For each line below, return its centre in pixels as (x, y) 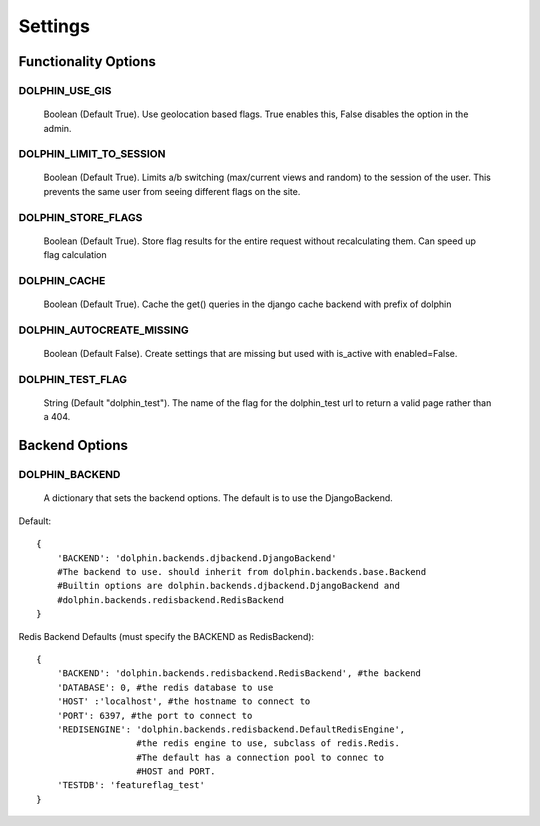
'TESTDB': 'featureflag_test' (130, 785)
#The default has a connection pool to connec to (260, 757)
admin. (57, 128)
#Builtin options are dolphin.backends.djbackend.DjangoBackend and (228, 586)
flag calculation (75, 255)
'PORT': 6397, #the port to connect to (154, 715)
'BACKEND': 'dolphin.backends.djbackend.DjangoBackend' (196, 558)
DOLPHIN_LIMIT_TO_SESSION (92, 154)
